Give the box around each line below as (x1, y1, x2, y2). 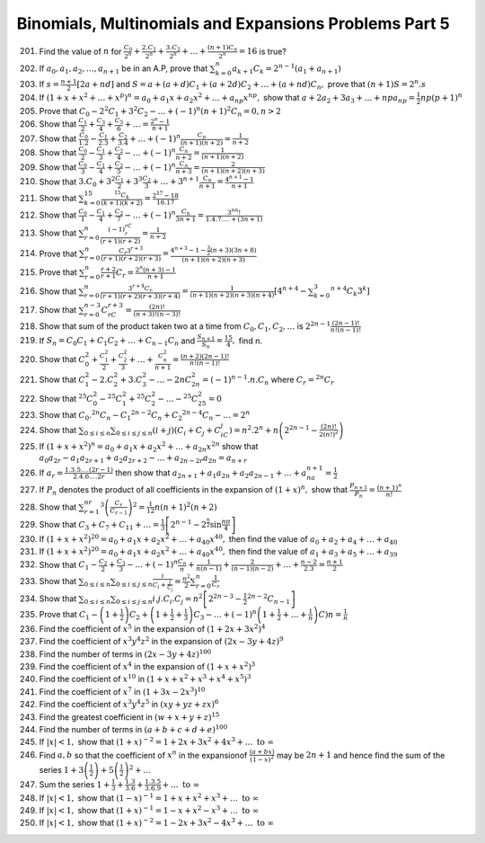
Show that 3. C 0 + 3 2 (39, 175, 116, 189)
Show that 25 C (39, 392, 93, 404)
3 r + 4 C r (128, 282, 153, 294)
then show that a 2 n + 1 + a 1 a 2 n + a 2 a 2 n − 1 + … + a (115, 467, 307, 480)
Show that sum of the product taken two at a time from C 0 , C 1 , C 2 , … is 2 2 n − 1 (39, 320, 331, 333)
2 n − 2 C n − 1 (247, 592, 291, 606)
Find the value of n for (39, 46, 122, 57)
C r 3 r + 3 (118, 244, 144, 256)
